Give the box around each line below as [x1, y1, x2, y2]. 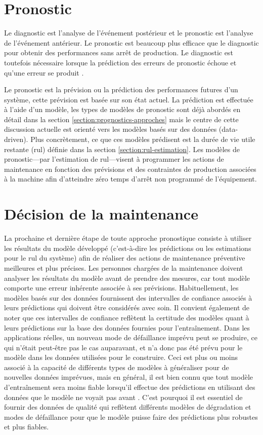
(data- [218, 124, 238, 134]
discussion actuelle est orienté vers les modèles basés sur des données [4, 124, 217, 134]
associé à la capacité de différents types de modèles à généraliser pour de [4, 361, 229, 372]
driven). [4, 134, 28, 144]
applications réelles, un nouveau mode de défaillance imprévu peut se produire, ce [4, 332, 257, 343]
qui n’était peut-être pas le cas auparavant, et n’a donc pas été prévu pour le [4, 342, 243, 352]
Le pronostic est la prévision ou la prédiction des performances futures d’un [4, 84, 238, 95]
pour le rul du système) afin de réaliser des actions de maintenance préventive [4, 252, 245, 263]
